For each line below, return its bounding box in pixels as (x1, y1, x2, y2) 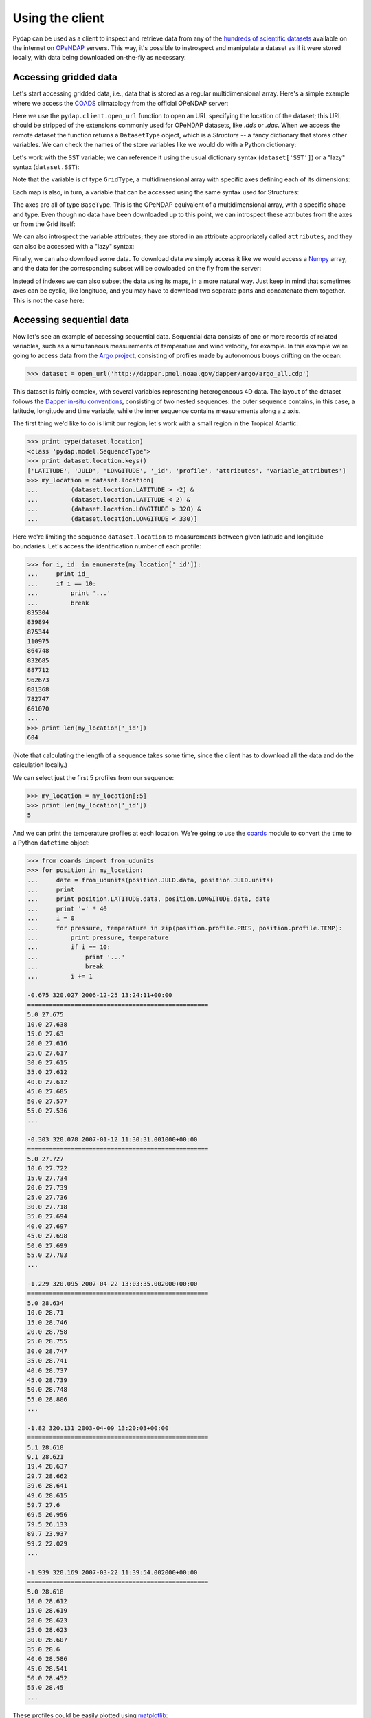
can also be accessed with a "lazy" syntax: (12, 242, 135, 250)
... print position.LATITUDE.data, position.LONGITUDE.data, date (27, 895, 271, 903)
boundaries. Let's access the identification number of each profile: (12, 542, 202, 550)
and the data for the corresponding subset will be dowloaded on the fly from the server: (12, 265, 261, 273)
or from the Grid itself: (12, 220, 76, 228)
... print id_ (27, 570, 89, 578)
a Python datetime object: (12, 838, 90, 847)
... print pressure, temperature (27, 934, 169, 941)
